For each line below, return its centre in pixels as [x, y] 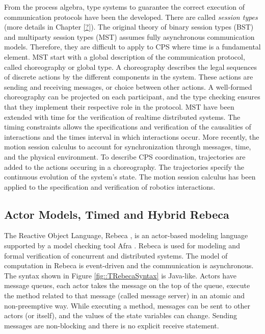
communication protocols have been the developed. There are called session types [131, 17]
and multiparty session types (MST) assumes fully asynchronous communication [129, 36]
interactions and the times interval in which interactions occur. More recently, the [132, 136]
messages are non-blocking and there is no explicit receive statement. [112, 325]
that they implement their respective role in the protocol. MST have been [119, 106]
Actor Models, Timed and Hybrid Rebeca [117, 214]
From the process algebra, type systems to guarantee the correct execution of [125, 7]
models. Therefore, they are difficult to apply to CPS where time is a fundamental [132, 47]
